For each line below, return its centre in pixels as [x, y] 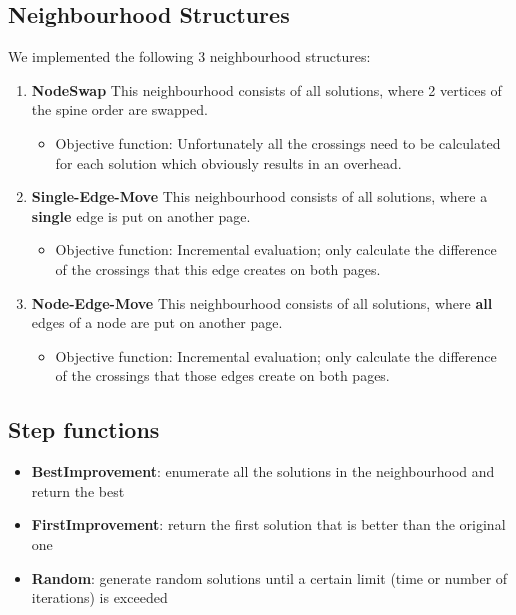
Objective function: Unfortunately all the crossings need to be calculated [278, 142]
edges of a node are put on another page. [157, 322]
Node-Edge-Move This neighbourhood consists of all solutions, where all [262, 302]
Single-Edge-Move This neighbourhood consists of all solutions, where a [259, 196]
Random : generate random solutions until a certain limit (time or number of [269, 577]
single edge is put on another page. [141, 215]
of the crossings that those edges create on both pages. [222, 375]
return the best [78, 490]
